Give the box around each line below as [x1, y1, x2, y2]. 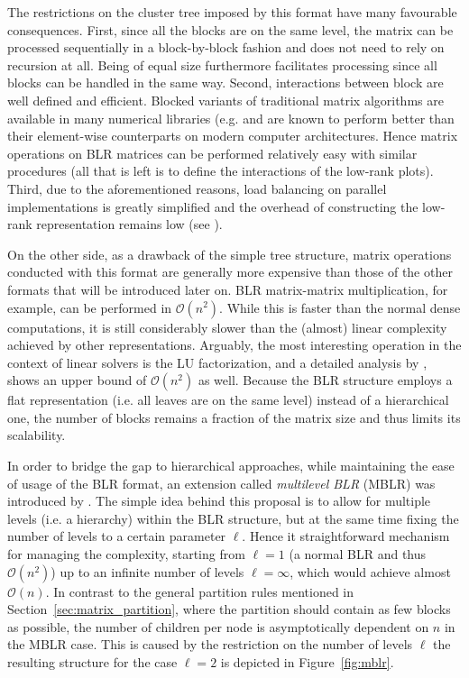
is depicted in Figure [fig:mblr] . [220, 653, 394, 671]
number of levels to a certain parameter [7, 527, 226, 545]
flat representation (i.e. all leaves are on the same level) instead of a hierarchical [7, 390, 449, 409]
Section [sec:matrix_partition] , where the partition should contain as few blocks [7, 600, 451, 618]
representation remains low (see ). [36, 215, 223, 234]
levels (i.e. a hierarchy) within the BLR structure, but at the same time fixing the [7, 508, 459, 527]
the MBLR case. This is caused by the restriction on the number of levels [7, 635, 413, 654]
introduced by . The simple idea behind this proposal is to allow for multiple [7, 491, 431, 510]
